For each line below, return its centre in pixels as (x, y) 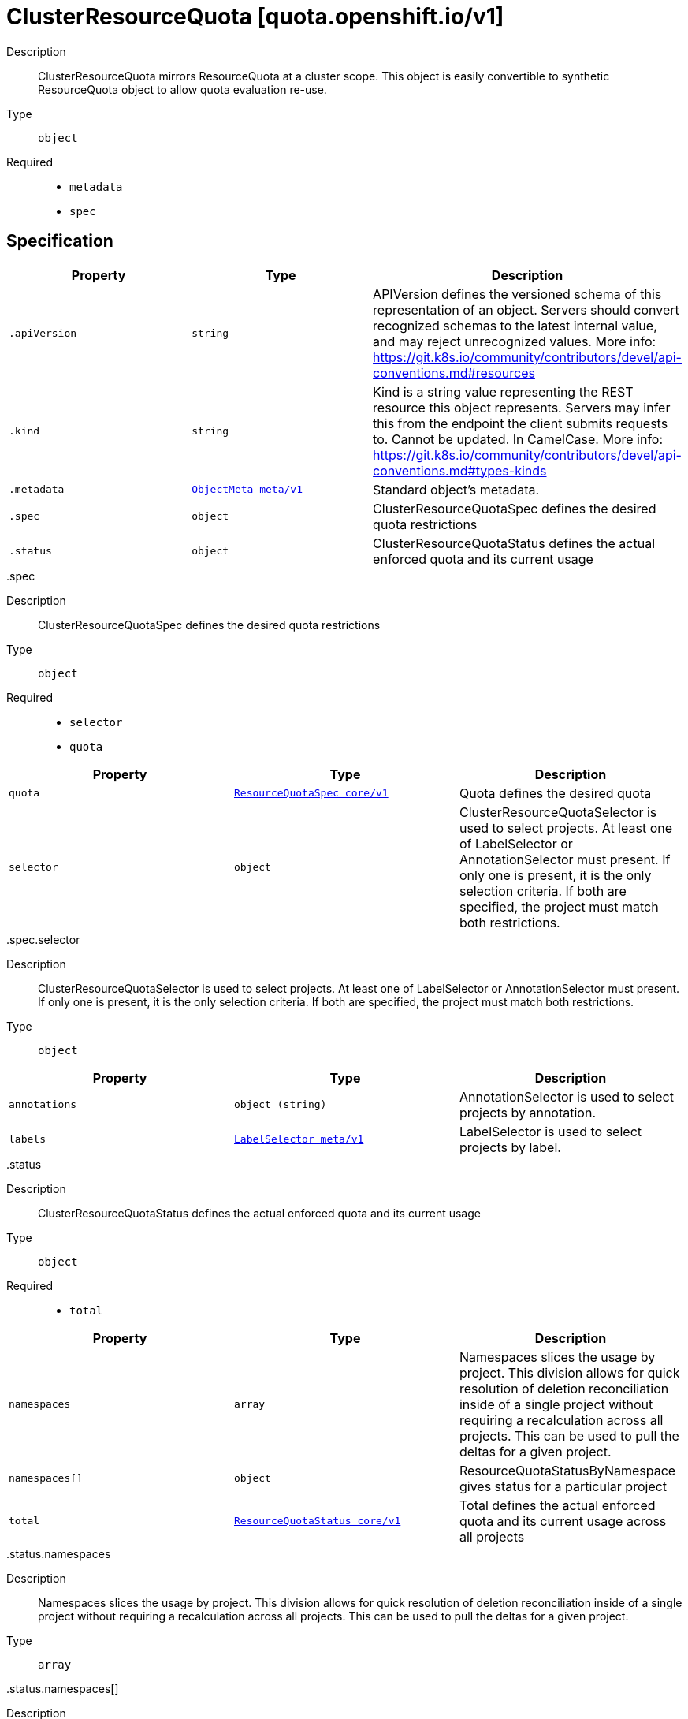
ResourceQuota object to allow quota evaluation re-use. (182, 89)
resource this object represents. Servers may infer (522, 407)
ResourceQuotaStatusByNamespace (567, 1470)
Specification (60, 241)
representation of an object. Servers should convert (526, 309)
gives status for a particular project (563, 1486)
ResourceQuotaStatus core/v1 (317, 1521)
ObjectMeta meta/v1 (247, 490)
